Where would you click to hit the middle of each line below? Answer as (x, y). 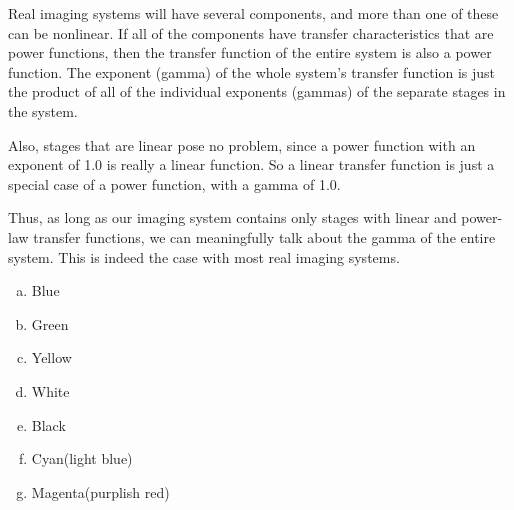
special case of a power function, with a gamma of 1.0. (174, 183)
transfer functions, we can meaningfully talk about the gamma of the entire (264, 236)
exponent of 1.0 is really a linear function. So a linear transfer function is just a (251, 164)
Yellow (51, 357)
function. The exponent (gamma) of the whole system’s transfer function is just (252, 71)
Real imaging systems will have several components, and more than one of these (253, 13)
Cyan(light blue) (82, 458)
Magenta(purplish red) (100, 491)
